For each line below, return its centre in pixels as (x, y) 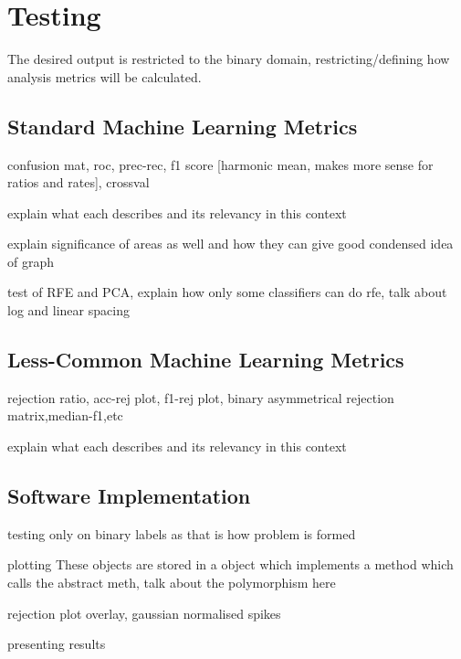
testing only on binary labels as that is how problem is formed (182, 533)
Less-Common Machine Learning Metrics (206, 360)
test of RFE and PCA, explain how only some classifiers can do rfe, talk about (227, 292)
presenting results (57, 644)
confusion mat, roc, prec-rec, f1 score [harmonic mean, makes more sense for (220, 164)
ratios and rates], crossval (79, 182)
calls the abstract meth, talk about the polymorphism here (172, 583)
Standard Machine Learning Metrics (183, 126)
